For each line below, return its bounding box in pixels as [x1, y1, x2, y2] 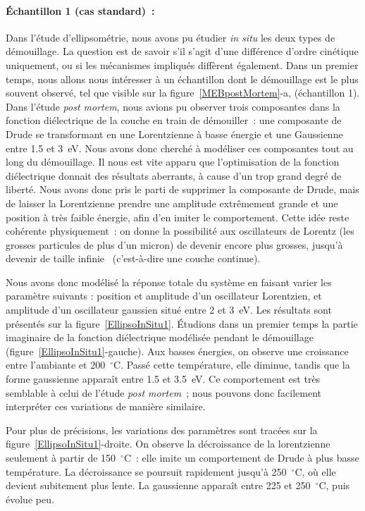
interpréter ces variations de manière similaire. [6, 399, 206, 414]
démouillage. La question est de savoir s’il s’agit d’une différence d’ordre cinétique [6, 44, 359, 59]
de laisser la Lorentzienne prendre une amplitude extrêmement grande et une [6, 195, 338, 210]
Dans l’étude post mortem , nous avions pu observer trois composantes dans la [6, 99, 340, 113]
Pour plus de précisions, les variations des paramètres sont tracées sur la [6, 422, 318, 437]
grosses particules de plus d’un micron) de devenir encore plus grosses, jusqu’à [6, 237, 343, 252]
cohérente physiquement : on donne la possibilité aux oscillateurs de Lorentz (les [6, 223, 354, 238]
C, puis [318, 478, 350, 493]
